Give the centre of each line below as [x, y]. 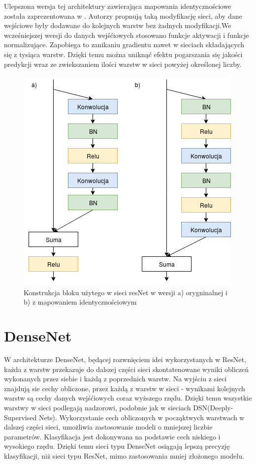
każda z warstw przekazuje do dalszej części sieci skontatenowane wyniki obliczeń [126, 369]
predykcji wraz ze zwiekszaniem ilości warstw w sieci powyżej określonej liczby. [123, 64]
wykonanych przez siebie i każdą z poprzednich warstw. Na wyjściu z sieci [115, 379]
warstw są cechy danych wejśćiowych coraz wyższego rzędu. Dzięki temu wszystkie [128, 398]
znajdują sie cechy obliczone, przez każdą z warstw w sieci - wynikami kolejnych [125, 388]
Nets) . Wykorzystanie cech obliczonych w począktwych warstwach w [142, 417]
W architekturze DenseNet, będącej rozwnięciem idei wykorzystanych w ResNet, [125, 359]
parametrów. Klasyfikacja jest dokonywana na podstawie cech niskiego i [112, 436]
